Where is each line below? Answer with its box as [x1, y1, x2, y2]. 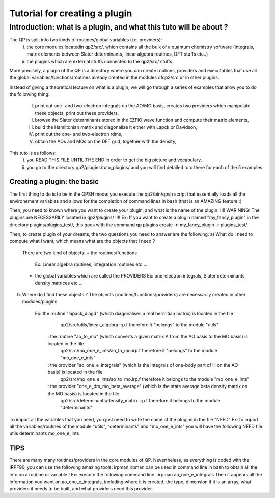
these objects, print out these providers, [35, 109, 119, 116]
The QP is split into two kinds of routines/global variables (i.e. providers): [9, 37, 162, 43]
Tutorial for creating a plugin [9, 8, 132, 19]
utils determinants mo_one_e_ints [9, 430, 79, 436]
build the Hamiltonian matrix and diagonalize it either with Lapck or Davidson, [35, 124, 197, 130]
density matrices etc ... [35, 280, 84, 286]
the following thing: [9, 91, 50, 97]
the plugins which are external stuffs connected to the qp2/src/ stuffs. [26, 58, 174, 64]
